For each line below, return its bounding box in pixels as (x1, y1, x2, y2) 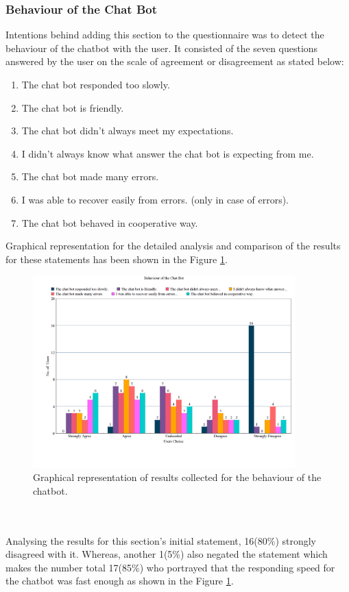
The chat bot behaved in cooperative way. (21, 215, 198, 230)
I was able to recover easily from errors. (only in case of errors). (21, 192, 289, 206)
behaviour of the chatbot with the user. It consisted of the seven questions (5, 40, 318, 55)
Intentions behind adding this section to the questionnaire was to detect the (5, 27, 324, 42)
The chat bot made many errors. (21, 169, 159, 184)
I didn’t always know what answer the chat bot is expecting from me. (21, 146, 314, 160)
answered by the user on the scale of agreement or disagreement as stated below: (5, 54, 344, 69)
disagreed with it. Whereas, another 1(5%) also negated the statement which (5, 547, 328, 561)
